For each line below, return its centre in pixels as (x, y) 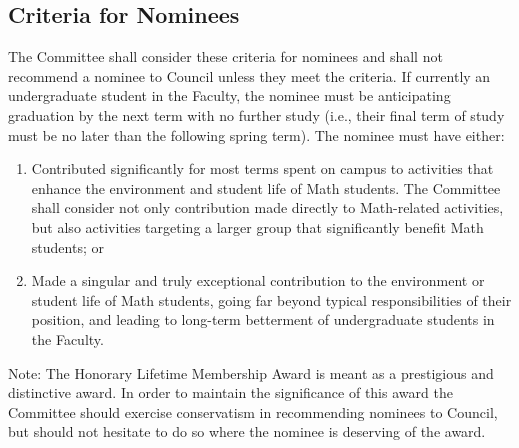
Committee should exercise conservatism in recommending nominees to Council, (253, 411)
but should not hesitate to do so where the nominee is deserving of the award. (247, 431)
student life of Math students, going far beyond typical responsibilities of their (271, 299)
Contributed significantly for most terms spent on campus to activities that (262, 168)
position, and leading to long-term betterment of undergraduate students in (263, 319)
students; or (67, 246)
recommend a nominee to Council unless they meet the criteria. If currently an (249, 75)
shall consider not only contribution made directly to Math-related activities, (267, 207)
